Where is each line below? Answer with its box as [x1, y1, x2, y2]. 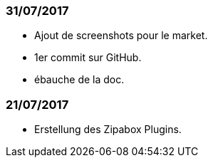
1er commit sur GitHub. [34, 51, 142, 64]
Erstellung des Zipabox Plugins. [34, 123, 182, 136]
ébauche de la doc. [34, 73, 125, 86]
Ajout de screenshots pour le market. [34, 29, 208, 42]
